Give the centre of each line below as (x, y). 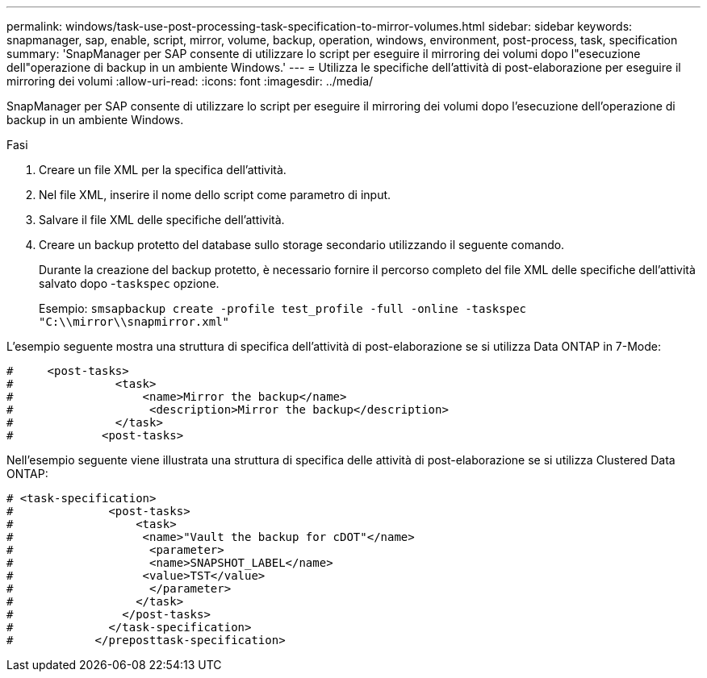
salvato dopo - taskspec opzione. (129, 283)
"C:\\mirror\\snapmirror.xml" (134, 322)
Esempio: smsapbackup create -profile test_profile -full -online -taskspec (282, 308)
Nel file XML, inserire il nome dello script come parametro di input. (215, 195)
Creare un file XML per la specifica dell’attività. (163, 170)
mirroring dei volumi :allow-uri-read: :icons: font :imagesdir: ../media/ (190, 81)
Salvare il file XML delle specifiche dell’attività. (162, 220)
